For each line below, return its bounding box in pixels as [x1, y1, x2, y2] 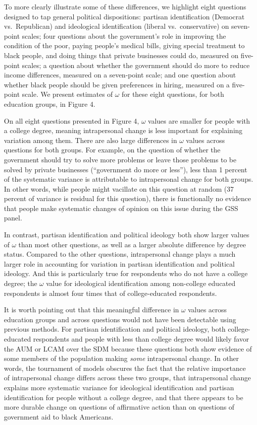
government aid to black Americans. [4, 411, 113, 422]
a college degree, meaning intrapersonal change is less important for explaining [4, 125, 243, 136]
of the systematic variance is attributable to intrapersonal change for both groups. [4, 174, 254, 184]
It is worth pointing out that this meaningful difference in [4, 304, 179, 315]
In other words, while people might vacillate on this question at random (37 [4, 183, 234, 194]
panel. [4, 212, 22, 223]
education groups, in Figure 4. [4, 98, 96, 109]
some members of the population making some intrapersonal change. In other [4, 353, 239, 363]
